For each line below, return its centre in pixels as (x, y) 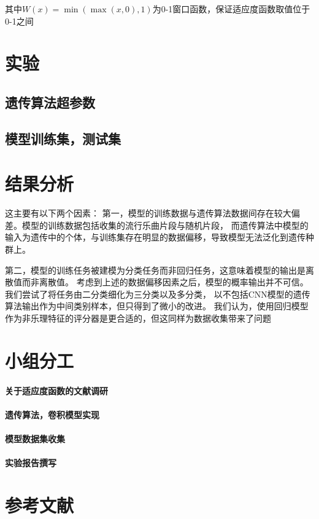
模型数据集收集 (35, 438)
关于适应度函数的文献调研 (56, 390)
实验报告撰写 (31, 463)
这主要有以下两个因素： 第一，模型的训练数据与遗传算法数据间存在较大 (148, 213)
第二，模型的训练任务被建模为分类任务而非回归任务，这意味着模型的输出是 (155, 270)
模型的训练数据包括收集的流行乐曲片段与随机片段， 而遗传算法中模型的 (165, 225)
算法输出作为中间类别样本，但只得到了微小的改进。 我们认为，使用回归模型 (157, 306)
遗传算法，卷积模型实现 (52, 414)
